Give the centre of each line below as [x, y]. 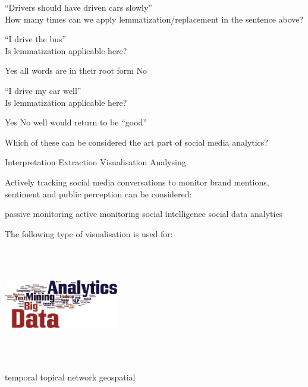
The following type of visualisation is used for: [89, 233]
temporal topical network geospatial [70, 377]
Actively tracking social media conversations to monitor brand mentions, [137, 182]
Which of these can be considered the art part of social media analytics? [136, 142]
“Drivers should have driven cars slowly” [78, 7]
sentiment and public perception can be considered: [98, 193]
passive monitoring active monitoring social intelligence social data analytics [144, 214]
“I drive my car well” [43, 90]
